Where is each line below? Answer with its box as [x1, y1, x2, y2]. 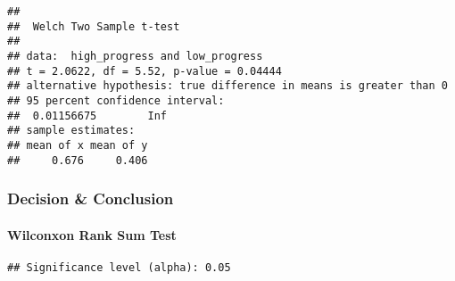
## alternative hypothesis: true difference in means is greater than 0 [7, 79, 448, 93]
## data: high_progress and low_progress [7, 49, 263, 62]
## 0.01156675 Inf [7, 109, 167, 122]
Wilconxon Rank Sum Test [7, 225, 177, 244]
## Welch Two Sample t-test [7, 20, 180, 33]
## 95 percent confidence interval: [7, 94, 225, 107]
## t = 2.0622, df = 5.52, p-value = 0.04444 [7, 64, 282, 78]
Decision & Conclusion [7, 187, 174, 210]
